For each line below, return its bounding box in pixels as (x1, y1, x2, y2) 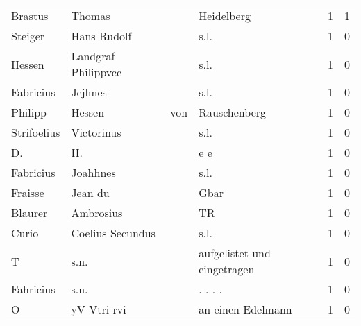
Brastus (11, 8, 49, 24)
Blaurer (11, 205, 48, 221)
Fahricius (11, 281, 56, 297)
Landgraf (71, 48, 115, 64)
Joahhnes (71, 164, 116, 180)
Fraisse (11, 185, 44, 200)
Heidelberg (199, 8, 251, 24)
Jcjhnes (71, 84, 107, 100)
